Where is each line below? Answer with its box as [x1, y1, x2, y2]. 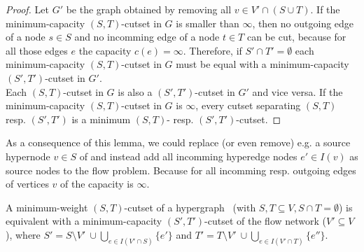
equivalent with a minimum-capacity [6, 213, 162, 228]
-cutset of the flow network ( [204, 213, 327, 228]
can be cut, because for [246, 29, 346, 44]
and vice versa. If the [252, 84, 343, 99]
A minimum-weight [6, 199, 88, 214]
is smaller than [176, 15, 239, 30]
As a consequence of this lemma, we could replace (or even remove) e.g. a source [6, 135, 351, 150]
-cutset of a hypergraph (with [124, 199, 256, 214]
